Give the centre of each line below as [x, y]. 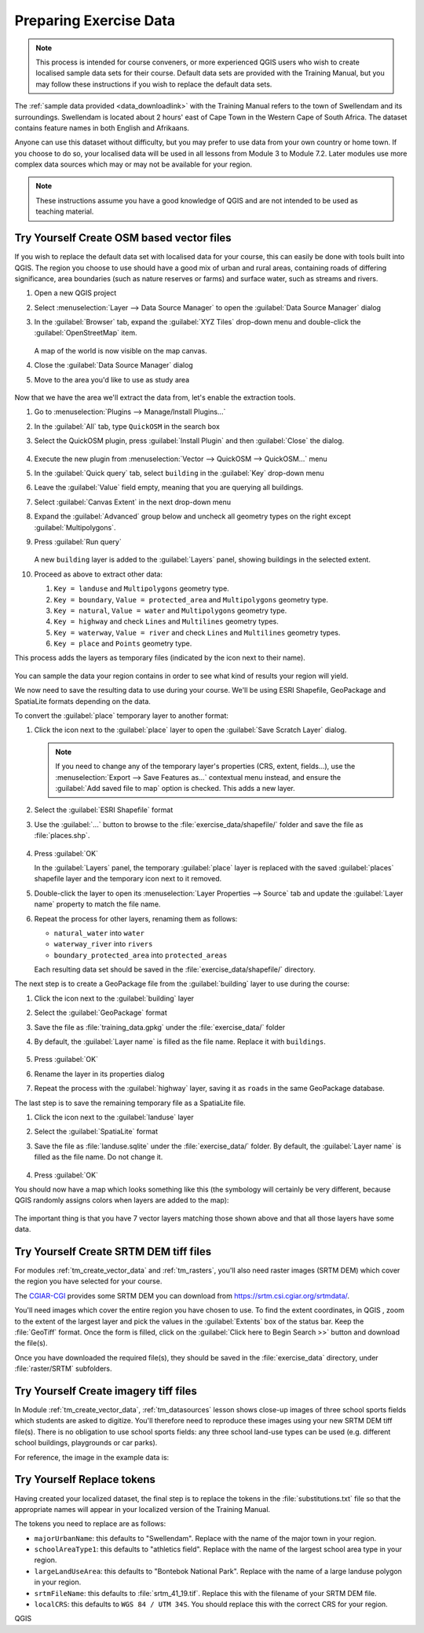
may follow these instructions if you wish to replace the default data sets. [154, 84]
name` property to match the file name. [97, 904]
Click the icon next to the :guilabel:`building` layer [114, 998]
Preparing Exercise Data [95, 20]
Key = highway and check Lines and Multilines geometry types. [166, 621]
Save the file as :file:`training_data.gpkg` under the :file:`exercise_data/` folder [160, 1027]
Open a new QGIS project [75, 293]
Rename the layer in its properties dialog [99, 1074]
